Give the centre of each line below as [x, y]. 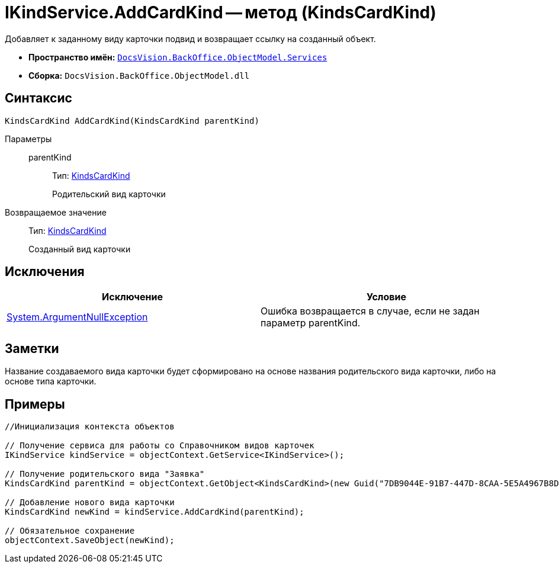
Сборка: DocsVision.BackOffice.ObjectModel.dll [139, 75]
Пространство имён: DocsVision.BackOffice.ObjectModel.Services [178, 57]
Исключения [45, 272]
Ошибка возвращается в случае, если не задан [370, 311]
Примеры [35, 404]
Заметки [32, 348]
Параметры [28, 139]
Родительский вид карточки [109, 194]
